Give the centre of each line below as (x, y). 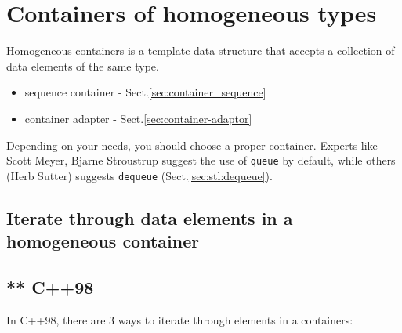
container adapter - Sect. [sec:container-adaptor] (138, 118)
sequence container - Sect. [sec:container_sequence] (145, 92)
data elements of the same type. (83, 65)
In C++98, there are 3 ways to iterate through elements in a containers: (180, 319)
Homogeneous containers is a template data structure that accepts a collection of (201, 51)
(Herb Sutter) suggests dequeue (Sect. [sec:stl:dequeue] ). (139, 175)
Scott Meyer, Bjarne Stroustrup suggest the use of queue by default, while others (201, 160)
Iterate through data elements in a (150, 217)
